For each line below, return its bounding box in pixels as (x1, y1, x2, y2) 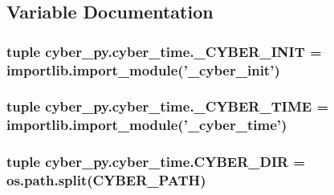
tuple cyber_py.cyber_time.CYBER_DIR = (6, 152, 306, 172)
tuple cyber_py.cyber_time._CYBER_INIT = (6, 41, 322, 61)
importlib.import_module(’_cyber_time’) (6, 115, 287, 135)
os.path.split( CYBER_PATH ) (6, 170, 206, 190)
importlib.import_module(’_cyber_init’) (6, 59, 280, 79)
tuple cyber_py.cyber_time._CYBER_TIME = (6, 96, 329, 116)
